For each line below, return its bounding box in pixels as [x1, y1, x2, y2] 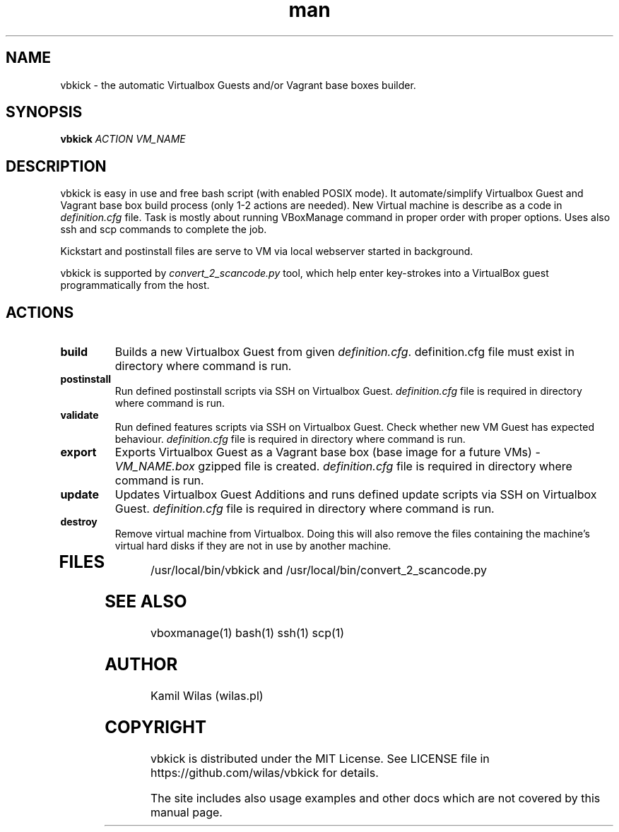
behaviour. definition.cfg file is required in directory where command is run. [114, 433, 466, 446]
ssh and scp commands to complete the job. [60, 223, 267, 236]
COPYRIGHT [105, 716, 206, 737]
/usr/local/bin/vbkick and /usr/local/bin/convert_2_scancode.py [150, 563, 487, 578]
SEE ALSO [105, 591, 187, 612]
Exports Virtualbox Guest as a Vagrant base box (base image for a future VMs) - [114, 445, 541, 460]
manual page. [150, 804, 223, 819]
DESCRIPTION [6, 157, 107, 175]
